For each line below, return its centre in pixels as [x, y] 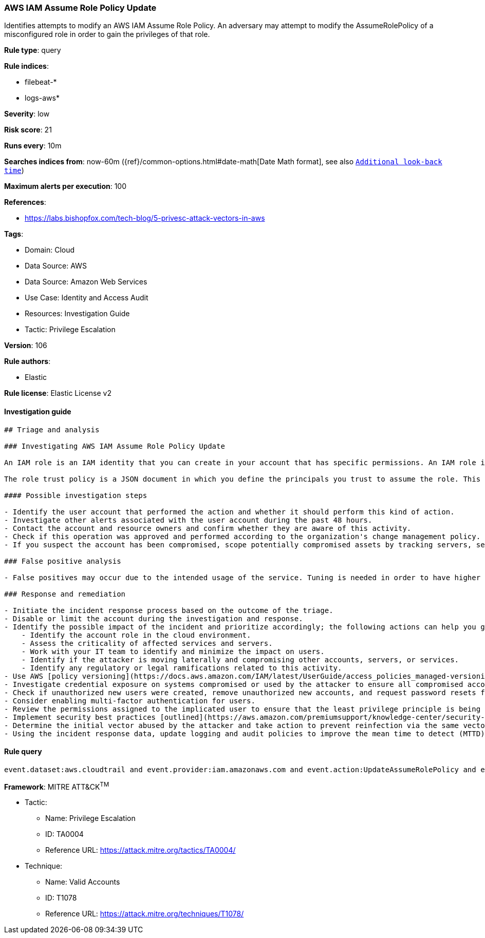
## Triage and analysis [52, 429]
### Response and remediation [65, 594]
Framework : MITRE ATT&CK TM [57, 786]
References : [25, 202]
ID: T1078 [61, 898]
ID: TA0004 [64, 834]
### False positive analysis [63, 561]
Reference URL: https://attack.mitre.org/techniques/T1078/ [145, 914]
